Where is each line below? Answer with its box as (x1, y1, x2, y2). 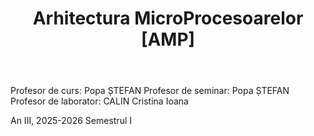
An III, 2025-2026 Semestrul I (10, 115, 133, 127)
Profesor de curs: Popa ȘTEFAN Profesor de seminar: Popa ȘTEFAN (10, 85, 290, 97)
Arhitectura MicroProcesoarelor (32, 7, 304, 30)
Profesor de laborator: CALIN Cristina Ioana (10, 95, 189, 107)
